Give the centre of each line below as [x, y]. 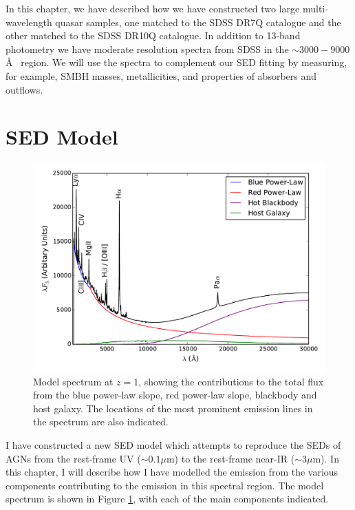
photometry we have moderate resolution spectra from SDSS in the [147, 49]
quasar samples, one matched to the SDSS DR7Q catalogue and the [198, 22]
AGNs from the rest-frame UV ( [73, 458]
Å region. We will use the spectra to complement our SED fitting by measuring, [176, 62]
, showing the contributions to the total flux [231, 381]
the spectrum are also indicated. [101, 422]
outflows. [24, 89]
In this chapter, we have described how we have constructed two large [153, 8]
